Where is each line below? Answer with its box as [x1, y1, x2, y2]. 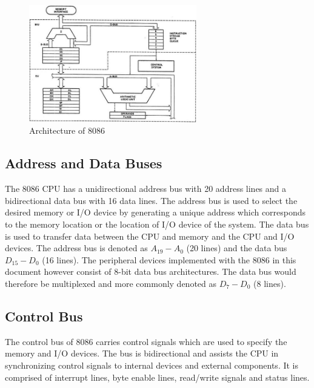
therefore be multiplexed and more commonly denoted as [5, 277, 217, 289]
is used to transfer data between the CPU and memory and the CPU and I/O [5, 229, 295, 242]
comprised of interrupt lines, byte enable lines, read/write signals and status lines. [5, 370, 310, 383]
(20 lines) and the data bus [186, 242, 287, 254]
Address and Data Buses [5, 154, 162, 173]
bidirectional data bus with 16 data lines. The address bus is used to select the [5, 194, 298, 206]
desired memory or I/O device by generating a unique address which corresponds [5, 206, 306, 219]
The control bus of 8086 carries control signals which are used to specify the [5, 335, 287, 347]
